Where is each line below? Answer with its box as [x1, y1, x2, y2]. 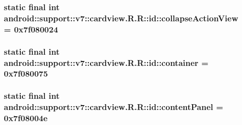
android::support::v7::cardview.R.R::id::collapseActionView [4, 12, 238, 24]
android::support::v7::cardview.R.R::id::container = [4, 56, 209, 68]
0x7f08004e [4, 112, 48, 124]
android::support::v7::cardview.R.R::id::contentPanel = [4, 101, 224, 113]
